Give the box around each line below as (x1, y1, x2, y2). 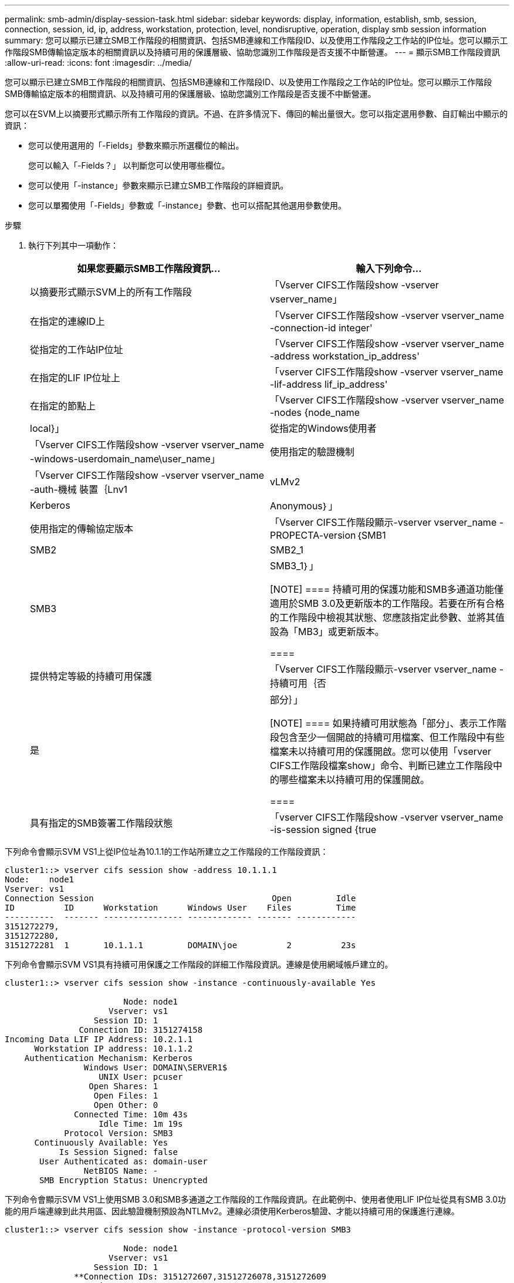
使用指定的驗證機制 (270, 446, 355, 458)
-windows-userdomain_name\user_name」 (30, 453, 220, 465)
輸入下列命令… (356, 263, 422, 274)
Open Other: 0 (93, 1100, 158, 1110)
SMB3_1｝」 (270, 560, 319, 572)
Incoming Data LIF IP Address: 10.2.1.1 (5, 1035, 193, 1044)
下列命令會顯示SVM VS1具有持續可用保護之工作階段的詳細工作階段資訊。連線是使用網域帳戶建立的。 (5, 959, 393, 969)
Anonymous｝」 (270, 500, 338, 512)
